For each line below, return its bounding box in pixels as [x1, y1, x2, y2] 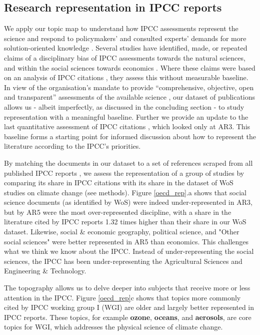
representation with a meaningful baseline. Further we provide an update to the [4, 111, 248, 122]
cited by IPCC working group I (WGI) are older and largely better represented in [4, 302, 254, 312]
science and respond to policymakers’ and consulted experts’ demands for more [4, 33, 246, 43]
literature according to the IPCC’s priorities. [4, 141, 141, 151]
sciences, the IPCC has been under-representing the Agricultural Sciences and [4, 255, 242, 266]
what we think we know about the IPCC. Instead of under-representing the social [4, 246, 254, 256]
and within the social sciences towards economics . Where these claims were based [4, 62, 255, 73]
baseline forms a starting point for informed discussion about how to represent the [4, 131, 256, 141]
